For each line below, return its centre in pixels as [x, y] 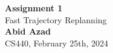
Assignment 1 [34, 8]
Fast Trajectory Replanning [56, 19]
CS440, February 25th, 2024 [57, 43]
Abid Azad [28, 31]
